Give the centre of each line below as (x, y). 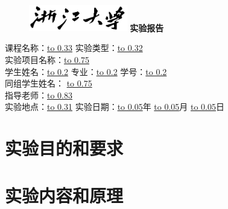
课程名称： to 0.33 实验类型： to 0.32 (74, 48)
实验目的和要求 (64, 148)
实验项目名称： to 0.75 (47, 60)
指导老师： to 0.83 (39, 95)
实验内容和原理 (64, 195)
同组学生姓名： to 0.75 (49, 83)
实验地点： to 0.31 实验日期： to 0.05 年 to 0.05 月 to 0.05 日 (115, 107)
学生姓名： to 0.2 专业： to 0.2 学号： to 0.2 (86, 71)
